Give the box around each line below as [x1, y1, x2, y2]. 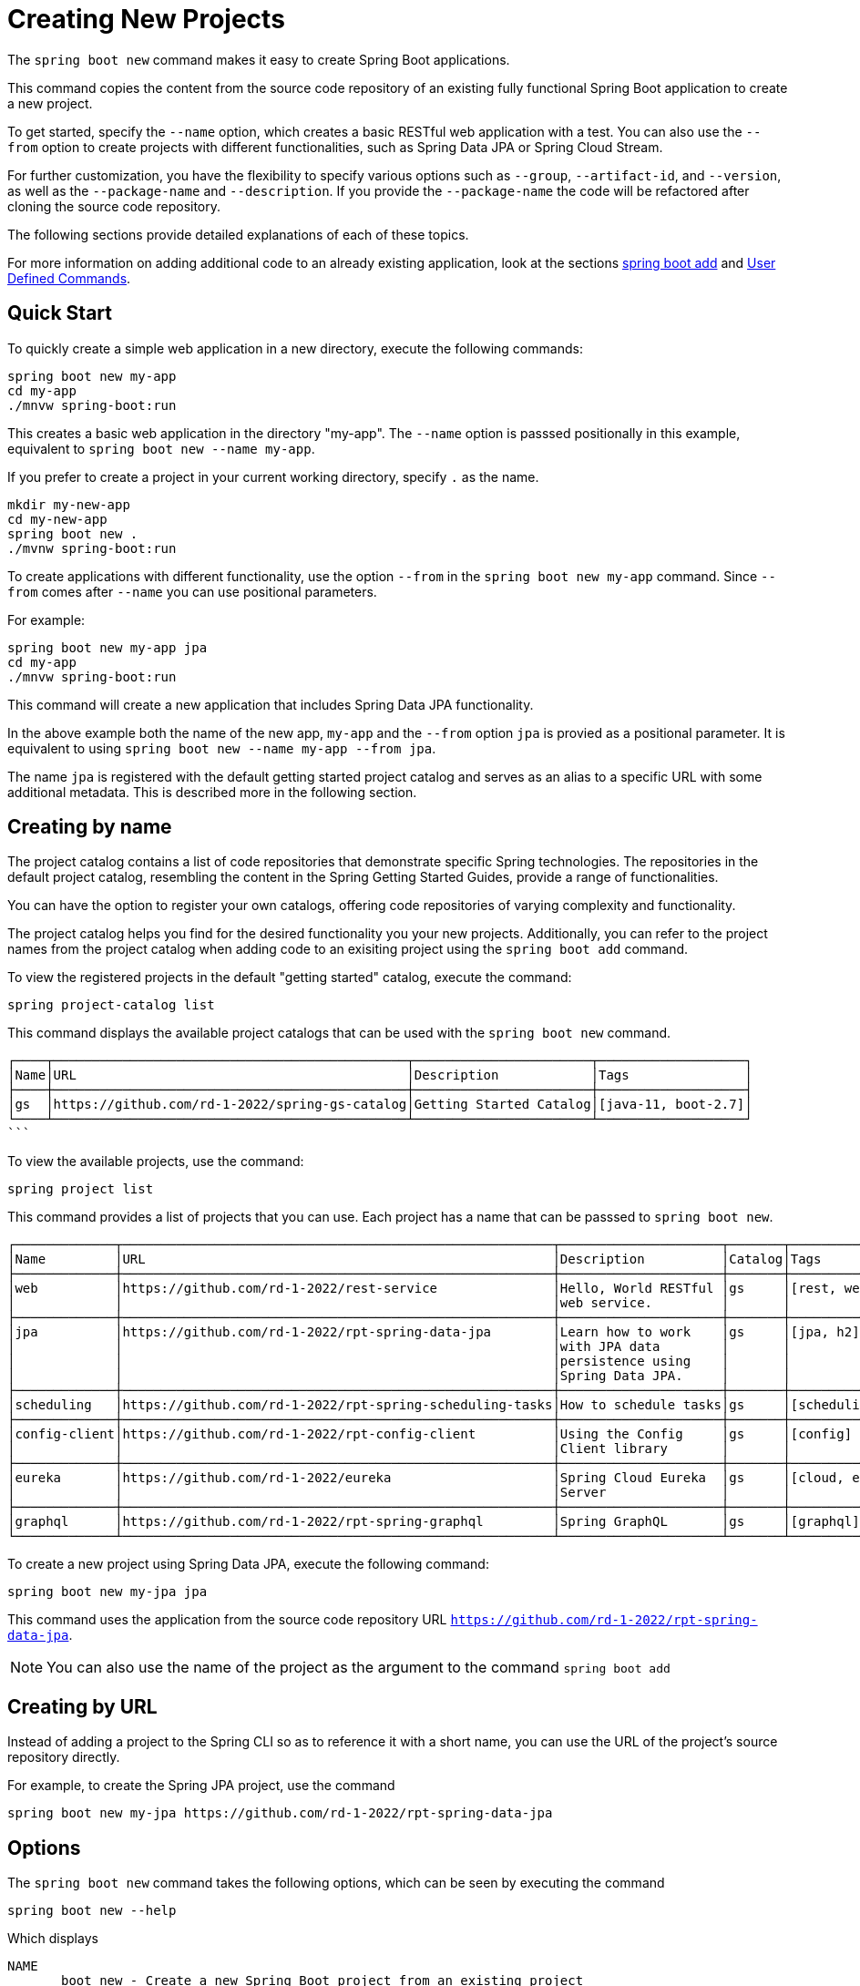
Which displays [7, 1930, 98, 1947]
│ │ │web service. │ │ [7, 1295, 791, 1311]
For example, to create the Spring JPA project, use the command [7, 1777, 395, 1794]
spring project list [7, 1182, 154, 1197]
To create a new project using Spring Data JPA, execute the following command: [7, 1556, 489, 1572]
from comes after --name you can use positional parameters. [7, 583, 377, 599]
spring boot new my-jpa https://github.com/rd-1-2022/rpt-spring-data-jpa [7, 1806, 553, 1821]
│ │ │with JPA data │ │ [7, 1339, 791, 1355]
